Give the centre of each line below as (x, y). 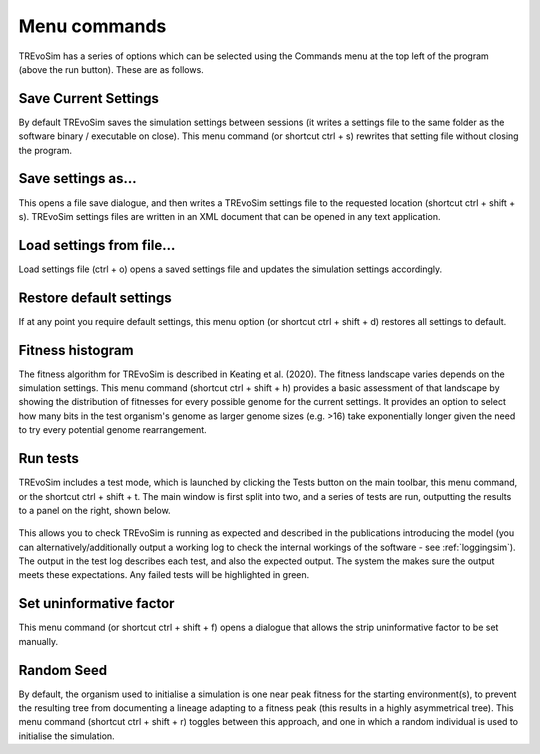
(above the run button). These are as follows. (111, 69)
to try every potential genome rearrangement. (112, 430)
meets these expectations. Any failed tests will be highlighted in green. (164, 575)
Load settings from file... (97, 245)
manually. (38, 641)
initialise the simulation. (66, 736)
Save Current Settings (89, 98)
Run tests (48, 458)
